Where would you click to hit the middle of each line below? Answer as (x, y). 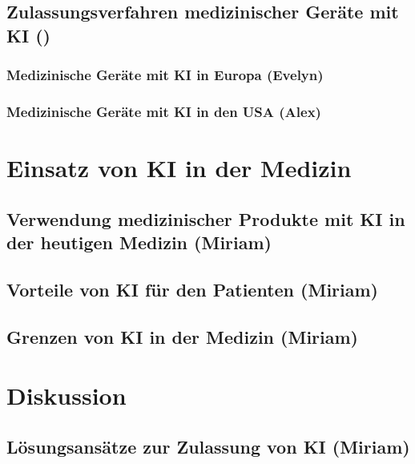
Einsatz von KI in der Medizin (179, 168)
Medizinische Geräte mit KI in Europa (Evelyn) (165, 75)
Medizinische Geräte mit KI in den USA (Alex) (164, 111)
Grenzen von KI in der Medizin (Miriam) (182, 336)
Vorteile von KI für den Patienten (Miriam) (193, 289)
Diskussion (66, 395)
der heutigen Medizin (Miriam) (139, 242)
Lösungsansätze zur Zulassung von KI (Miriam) (208, 446)
